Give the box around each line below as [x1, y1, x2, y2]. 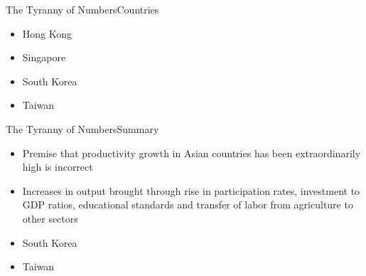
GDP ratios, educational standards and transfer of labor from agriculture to [22, 197, 353, 212]
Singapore [22, 50, 66, 65]
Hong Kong [22, 26, 72, 41]
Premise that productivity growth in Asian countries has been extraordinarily [22, 145, 361, 160]
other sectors [22, 211, 78, 225]
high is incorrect [22, 159, 93, 174]
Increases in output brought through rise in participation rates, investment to [22, 183, 360, 198]
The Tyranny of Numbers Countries [6, 2, 159, 16]
